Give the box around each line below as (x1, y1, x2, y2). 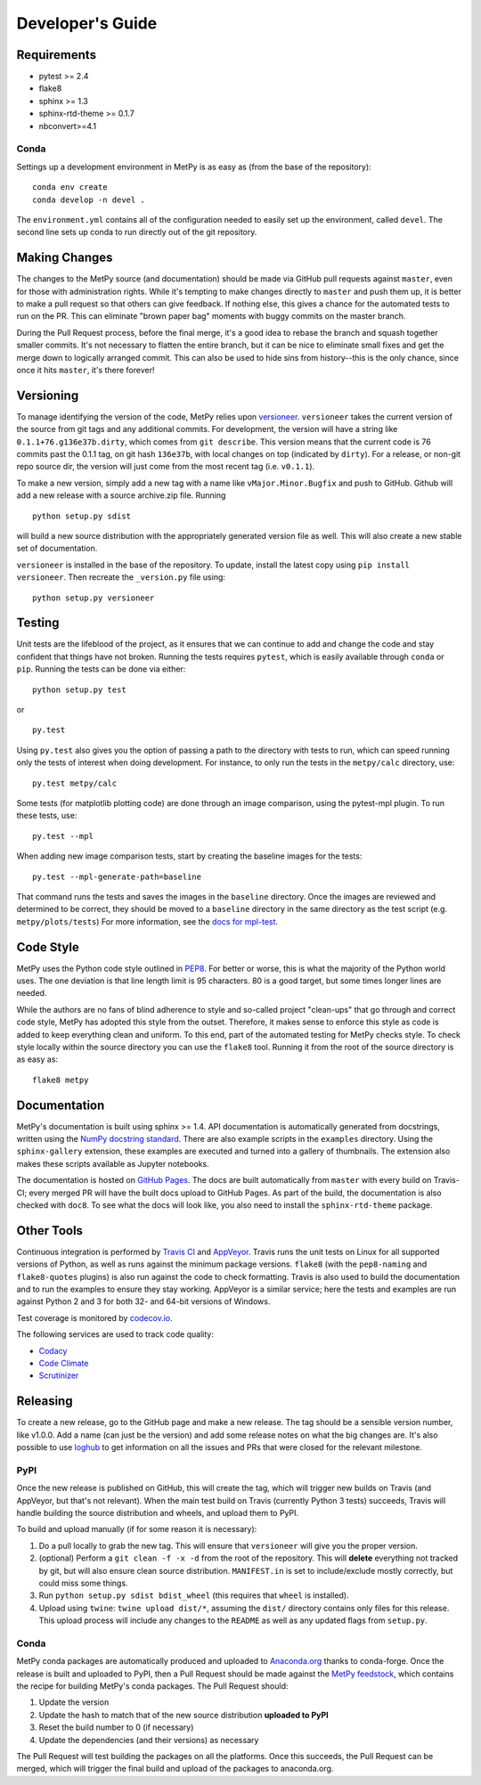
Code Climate (38, 1358, 89, 1369)
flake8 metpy (32, 1074, 89, 1085)
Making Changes (16, 250, 113, 265)
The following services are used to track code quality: (16, 1329, 214, 1340)
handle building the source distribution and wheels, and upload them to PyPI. (16, 1508, 299, 1519)
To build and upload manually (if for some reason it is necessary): (16, 1524, 257, 1535)
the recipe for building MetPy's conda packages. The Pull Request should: (16, 1681, 289, 1691)
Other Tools (16, 1223, 84, 1238)
